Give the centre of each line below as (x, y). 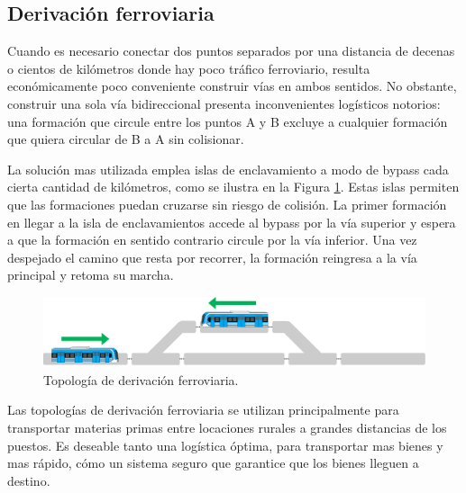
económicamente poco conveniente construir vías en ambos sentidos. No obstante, (232, 86)
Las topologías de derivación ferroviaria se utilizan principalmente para (203, 410)
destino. (29, 480)
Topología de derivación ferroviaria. (141, 379)
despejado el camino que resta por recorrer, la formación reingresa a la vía (212, 257)
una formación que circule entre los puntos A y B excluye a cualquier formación (228, 121)
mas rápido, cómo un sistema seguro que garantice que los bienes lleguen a (213, 463)
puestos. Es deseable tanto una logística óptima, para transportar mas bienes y (225, 445)
